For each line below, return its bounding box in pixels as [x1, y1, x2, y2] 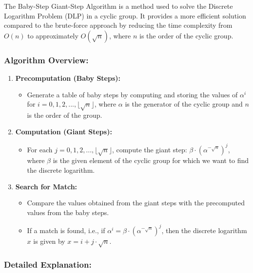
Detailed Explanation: [4, 258, 92, 270]
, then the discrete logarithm [161, 225, 247, 235]
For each [27, 144, 53, 154]
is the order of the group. [27, 109, 102, 120]
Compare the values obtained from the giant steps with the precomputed [27, 198, 245, 208]
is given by [33, 236, 65, 246]
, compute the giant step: [112, 144, 187, 154]
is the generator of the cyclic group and [125, 99, 243, 109]
